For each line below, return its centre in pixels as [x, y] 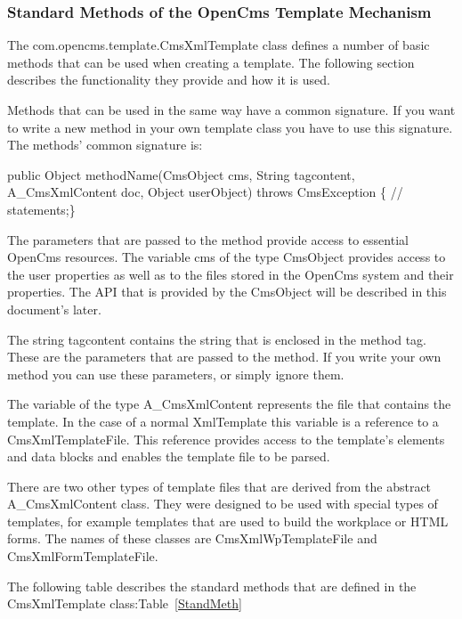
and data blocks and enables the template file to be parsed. [169, 456]
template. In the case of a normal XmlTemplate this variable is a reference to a [223, 421]
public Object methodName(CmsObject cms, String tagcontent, [181, 174]
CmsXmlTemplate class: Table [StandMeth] [125, 603]
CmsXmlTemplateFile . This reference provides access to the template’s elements [226, 439]
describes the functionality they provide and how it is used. [169, 80]
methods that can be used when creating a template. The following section [211, 62]
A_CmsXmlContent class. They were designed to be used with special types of [223, 504]
